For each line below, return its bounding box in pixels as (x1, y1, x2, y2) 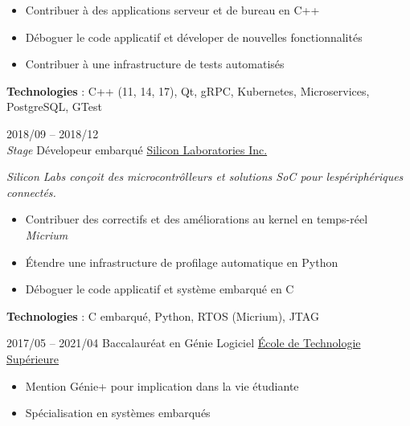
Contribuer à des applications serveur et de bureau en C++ (25, 2, 320, 18)
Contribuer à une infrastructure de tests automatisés (25, 55, 285, 72)
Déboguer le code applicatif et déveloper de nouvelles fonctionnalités (25, 28, 363, 45)
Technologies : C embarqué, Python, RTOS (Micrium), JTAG (6, 307, 319, 324)
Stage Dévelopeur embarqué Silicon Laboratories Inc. (6, 141, 268, 158)
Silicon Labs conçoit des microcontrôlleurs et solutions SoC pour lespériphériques (6, 168, 404, 185)
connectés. (6, 183, 56, 200)
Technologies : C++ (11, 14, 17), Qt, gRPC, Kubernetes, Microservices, (6, 82, 370, 99)
